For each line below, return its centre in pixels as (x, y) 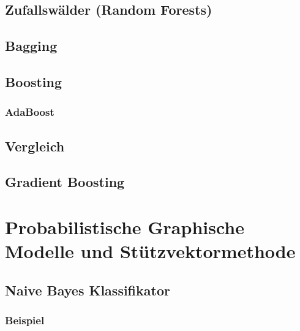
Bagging (31, 46)
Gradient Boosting (65, 182)
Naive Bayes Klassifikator (88, 290)
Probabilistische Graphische (125, 226)
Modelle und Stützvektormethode (150, 251)
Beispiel (25, 320)
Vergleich (35, 146)
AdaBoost (30, 112)
